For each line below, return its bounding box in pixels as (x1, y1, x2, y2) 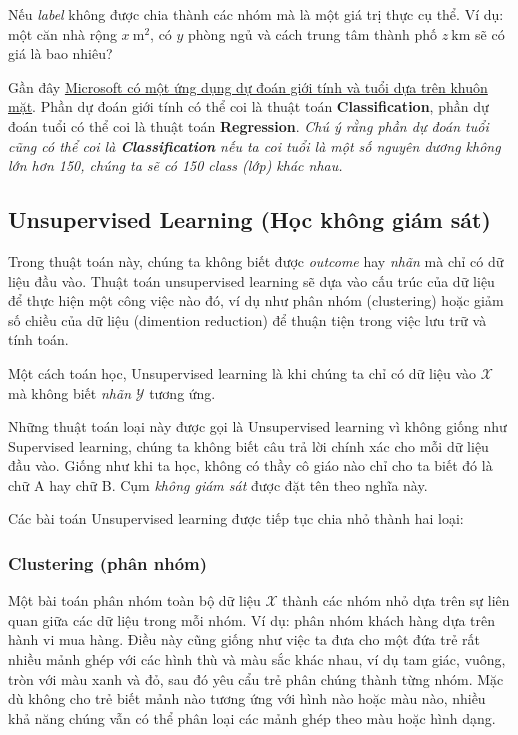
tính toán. (8, 329, 69, 350)
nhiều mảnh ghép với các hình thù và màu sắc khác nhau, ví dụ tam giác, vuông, (8, 649, 506, 670)
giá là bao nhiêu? (8, 43, 113, 64)
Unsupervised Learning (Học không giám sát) (8, 204, 491, 235)
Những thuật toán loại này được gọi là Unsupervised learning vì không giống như (8, 416, 507, 437)
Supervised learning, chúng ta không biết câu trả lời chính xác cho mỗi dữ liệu (8, 435, 489, 456)
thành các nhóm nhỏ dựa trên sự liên (282, 590, 510, 611)
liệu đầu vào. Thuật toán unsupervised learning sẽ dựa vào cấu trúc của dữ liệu (8, 270, 495, 291)
